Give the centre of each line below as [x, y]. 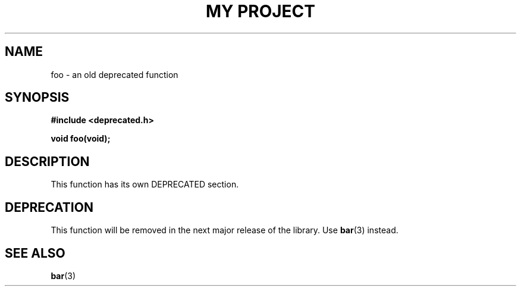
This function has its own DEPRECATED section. [145, 184]
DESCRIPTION [47, 161]
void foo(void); [81, 139]
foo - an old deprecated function [114, 74]
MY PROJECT [260, 11]
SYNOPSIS [37, 98]
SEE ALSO [35, 253]
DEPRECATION [49, 207]
